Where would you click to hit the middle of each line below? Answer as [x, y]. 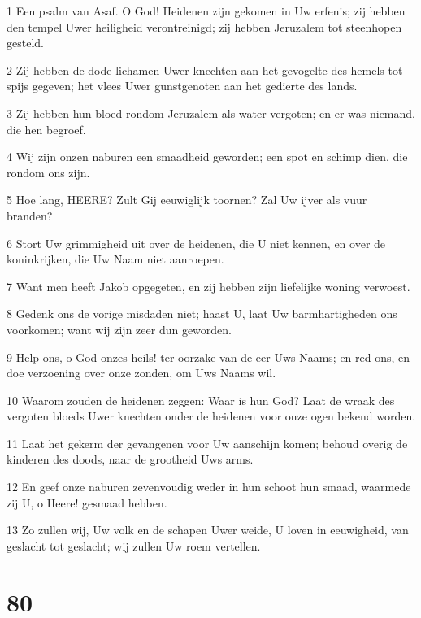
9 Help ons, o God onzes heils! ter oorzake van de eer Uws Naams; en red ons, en [208, 357]
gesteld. [25, 43]
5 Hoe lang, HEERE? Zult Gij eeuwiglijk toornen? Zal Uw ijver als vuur [187, 200]
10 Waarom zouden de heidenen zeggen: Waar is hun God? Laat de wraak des [201, 400]
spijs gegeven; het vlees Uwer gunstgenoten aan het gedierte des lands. [182, 86]
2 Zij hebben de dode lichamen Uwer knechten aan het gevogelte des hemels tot [205, 70]
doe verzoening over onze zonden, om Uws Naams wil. [141, 373]
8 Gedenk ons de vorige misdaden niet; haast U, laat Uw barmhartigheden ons [202, 313]
